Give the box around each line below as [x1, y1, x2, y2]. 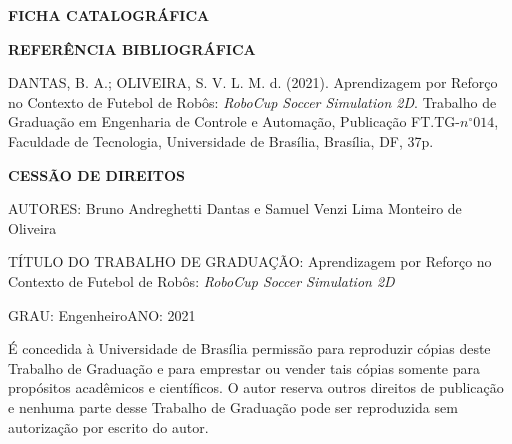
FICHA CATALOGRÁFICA [8, 5, 210, 25]
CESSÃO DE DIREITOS [8, 164, 186, 185]
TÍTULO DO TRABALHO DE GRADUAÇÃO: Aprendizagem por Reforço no [8, 251, 492, 272]
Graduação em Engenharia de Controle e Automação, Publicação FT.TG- [8, 111, 461, 132]
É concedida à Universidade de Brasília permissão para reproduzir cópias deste [8, 338, 491, 359]
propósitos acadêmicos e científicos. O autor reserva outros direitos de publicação [8, 377, 504, 398]
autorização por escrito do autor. [8, 416, 209, 437]
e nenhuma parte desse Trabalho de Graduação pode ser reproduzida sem [8, 396, 458, 417]
